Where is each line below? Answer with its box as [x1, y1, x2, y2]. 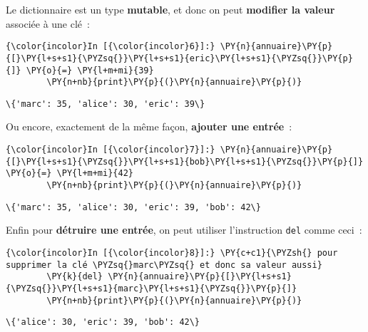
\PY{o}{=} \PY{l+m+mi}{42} [6, 168, 133, 179]
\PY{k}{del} [46, 271, 103, 282]
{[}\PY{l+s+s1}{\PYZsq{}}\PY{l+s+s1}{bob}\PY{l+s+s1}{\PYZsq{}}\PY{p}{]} [6, 156, 364, 167]
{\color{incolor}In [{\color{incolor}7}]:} [6, 145, 215, 155]
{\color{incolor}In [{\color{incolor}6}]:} [6, 41, 215, 52]
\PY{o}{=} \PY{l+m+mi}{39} [26, 65, 154, 76]
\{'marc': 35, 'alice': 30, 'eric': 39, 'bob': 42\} [6, 202, 261, 212]
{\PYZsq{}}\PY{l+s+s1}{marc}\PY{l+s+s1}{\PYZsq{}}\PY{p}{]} [6, 283, 297, 294]
